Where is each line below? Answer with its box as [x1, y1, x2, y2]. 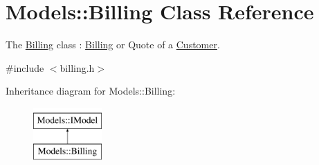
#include [6, 60, 44, 75]
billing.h [60, 60, 95, 75]
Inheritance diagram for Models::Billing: [6, 84, 176, 98]
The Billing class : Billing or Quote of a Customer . [6, 37, 220, 52]
